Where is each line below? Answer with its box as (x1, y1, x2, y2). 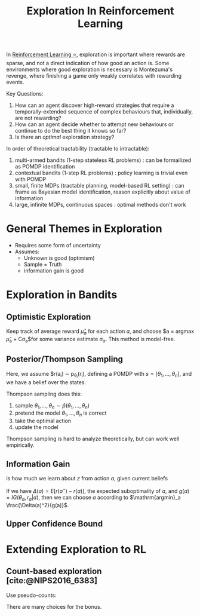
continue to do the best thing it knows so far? (14, 127, 127, 134)
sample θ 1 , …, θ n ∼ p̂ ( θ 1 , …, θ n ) (14, 402, 90, 410)
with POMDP (14, 176, 47, 183)
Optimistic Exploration (6, 312, 91, 322)
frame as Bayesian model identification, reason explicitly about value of (14, 188, 191, 195)
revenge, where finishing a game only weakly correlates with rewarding (6, 72, 182, 79)
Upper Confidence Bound (6, 519, 103, 529)
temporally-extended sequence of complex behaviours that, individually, (14, 108, 193, 115)
